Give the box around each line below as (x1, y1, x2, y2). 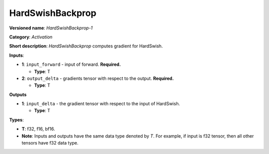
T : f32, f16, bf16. (21, 126, 55, 132)
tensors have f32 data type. (21, 140, 79, 146)
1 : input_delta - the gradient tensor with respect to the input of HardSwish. (21, 101, 180, 107)
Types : (9, 117, 24, 123)
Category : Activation (9, 34, 53, 40)
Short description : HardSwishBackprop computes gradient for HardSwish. (9, 43, 163, 49)
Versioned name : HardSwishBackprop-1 (9, 25, 93, 31)
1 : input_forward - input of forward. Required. (21, 61, 121, 67)
